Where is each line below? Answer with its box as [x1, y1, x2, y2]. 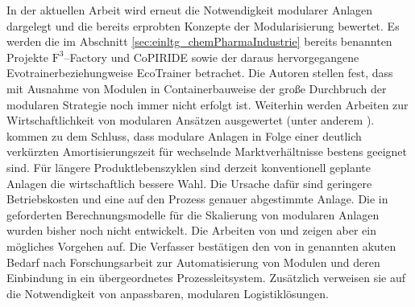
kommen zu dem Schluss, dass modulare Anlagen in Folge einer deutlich [6, 127, 362, 144]
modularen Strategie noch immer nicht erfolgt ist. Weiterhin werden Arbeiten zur [6, 96, 409, 113]
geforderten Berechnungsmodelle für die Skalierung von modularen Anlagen [6, 206, 380, 223]
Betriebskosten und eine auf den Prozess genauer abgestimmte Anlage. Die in [6, 190, 388, 207]
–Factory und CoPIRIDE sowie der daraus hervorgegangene [64, 48, 359, 65]
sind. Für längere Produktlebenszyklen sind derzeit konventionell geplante [6, 158, 371, 175]
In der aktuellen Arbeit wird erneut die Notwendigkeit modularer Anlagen [6, 2, 373, 18]
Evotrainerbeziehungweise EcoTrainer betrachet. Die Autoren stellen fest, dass [6, 64, 393, 81]
